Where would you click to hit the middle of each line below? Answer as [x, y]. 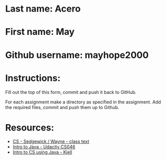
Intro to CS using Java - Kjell [42, 152]
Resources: [30, 127]
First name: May [40, 32]
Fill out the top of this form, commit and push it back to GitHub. [71, 92]
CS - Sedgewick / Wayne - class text [51, 141]
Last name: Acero [43, 9]
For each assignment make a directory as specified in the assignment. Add [83, 102]
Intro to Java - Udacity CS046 [44, 147]
